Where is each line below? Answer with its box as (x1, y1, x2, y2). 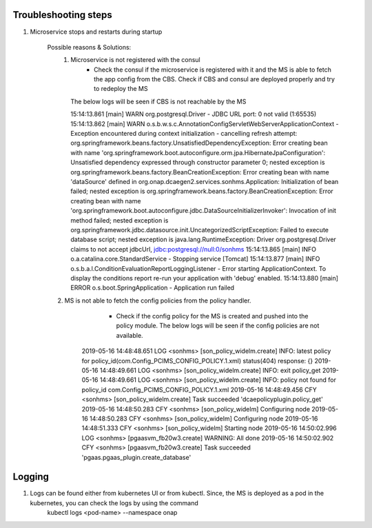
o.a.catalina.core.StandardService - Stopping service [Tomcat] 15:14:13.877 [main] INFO (70, 255, 320, 263)
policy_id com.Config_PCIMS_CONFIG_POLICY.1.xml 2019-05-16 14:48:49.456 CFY (81, 385, 317, 394)
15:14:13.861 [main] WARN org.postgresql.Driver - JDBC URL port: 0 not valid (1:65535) (70, 110, 317, 119)
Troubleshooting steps (12, 9, 113, 21)
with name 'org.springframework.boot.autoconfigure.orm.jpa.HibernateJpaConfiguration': (70, 148, 326, 156)
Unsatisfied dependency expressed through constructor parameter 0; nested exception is (70, 159, 325, 167)
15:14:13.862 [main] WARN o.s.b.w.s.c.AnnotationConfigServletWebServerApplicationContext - (70, 119, 339, 128)
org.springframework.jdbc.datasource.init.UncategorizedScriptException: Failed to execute (70, 225, 329, 234)
